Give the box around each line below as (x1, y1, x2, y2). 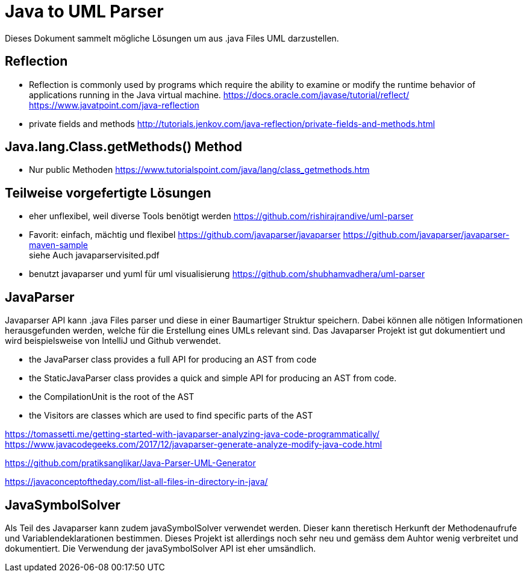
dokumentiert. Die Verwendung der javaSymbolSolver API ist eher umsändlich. (5, 543, 316, 554)
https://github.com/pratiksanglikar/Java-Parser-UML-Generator (5, 458, 256, 469)
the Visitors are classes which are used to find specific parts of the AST (29, 410, 313, 421)
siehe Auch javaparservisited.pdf (29, 250, 160, 261)
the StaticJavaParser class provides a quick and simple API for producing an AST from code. (29, 373, 397, 384)
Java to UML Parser (5, 1, 164, 22)
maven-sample (29, 240, 89, 251)
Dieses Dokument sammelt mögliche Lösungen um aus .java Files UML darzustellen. (5, 33, 339, 43)
